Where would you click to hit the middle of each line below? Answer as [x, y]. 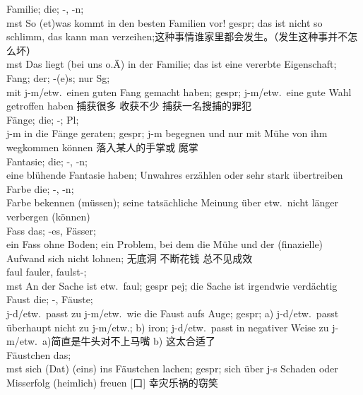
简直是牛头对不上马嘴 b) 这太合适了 [133, 341]
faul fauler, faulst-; [47, 272]
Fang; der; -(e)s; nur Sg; [58, 77]
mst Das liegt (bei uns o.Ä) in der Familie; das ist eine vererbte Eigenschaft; [172, 64]
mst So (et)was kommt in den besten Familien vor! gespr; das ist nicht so [165, 22]
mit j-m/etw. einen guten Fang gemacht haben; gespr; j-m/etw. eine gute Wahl [179, 92]
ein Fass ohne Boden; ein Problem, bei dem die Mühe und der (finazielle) [165, 244]
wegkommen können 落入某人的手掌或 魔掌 [102, 147]
